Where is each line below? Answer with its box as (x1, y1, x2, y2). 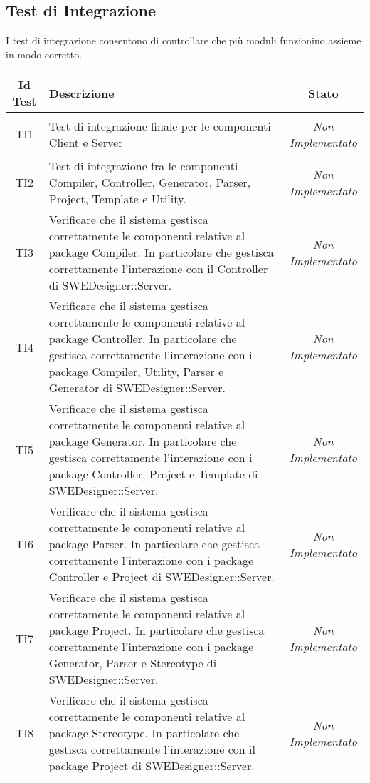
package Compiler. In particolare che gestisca (48, 244, 274, 261)
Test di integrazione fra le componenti (48, 158, 238, 175)
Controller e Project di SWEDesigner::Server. (48, 568, 275, 585)
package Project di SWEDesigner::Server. (48, 757, 255, 774)
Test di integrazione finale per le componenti (48, 117, 271, 134)
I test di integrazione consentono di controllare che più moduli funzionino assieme (6, 33, 361, 48)
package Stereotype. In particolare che (48, 725, 240, 742)
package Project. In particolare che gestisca (48, 622, 265, 639)
